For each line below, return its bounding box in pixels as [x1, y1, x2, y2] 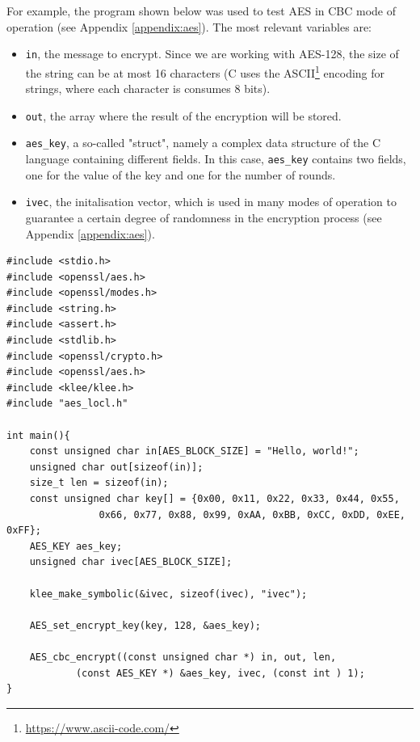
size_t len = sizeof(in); [29, 477, 169, 489]
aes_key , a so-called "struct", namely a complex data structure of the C [25, 134, 381, 151]
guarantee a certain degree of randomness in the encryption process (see [25, 209, 382, 226]
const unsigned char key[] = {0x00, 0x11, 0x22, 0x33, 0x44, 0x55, [29, 493, 400, 504]
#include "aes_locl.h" [6, 398, 128, 410]
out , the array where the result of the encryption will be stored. [25, 107, 342, 124]
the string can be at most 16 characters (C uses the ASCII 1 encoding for [25, 61, 385, 81]
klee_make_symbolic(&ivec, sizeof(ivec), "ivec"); [29, 588, 308, 600]
